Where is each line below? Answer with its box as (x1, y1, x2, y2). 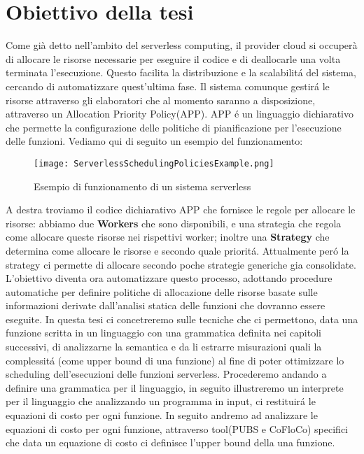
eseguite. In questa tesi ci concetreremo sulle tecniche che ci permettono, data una (6, 311, 358, 326)
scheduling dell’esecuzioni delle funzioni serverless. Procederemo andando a (6, 367, 327, 381)
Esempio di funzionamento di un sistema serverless (34, 178, 251, 193)
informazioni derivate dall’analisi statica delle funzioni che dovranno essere (6, 298, 325, 313)
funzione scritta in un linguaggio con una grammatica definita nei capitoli (6, 325, 321, 340)
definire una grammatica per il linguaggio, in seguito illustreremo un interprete (6, 380, 344, 395)
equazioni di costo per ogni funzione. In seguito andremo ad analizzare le (6, 408, 318, 423)
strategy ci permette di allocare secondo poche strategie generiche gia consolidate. (6, 257, 356, 271)
